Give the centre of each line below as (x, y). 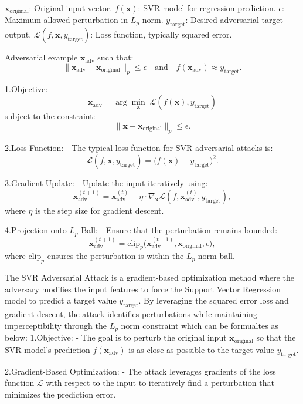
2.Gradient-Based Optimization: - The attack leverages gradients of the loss (140, 371)
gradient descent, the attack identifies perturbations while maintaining (131, 314)
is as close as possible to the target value (201, 349)
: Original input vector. (71, 8)
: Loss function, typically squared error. (161, 34)
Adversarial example (41, 57)
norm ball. (216, 256)
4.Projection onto (36, 230)
